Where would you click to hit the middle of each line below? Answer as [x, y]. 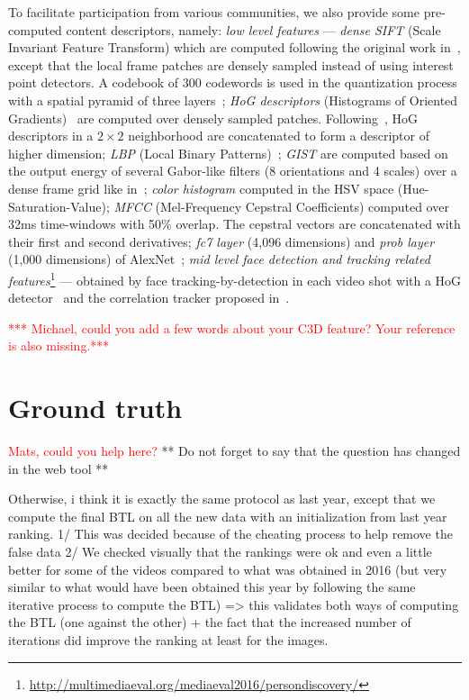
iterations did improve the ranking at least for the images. [168, 640]
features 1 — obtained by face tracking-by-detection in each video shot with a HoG [235, 278]
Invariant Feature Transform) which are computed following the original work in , [234, 47]
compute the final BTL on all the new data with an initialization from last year [228, 516]
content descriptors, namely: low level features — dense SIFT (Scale [253, 29]
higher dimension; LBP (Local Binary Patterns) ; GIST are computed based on [228, 153]
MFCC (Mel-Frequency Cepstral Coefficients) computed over [281, 206]
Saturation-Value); [59, 206]
